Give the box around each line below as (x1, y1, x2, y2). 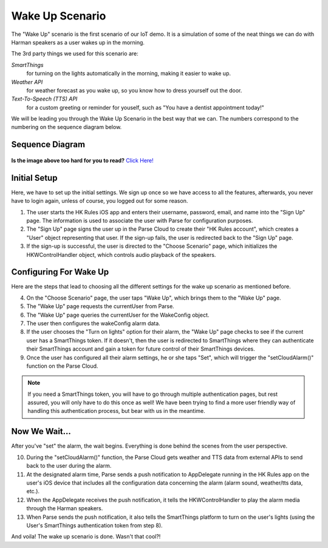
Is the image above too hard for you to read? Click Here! (11, 156, 154, 164)
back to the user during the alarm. (26, 462, 112, 469)
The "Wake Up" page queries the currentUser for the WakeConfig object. (26, 311, 210, 318)
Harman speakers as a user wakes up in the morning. (11, 38, 145, 46)
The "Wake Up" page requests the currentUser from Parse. (26, 303, 174, 310)
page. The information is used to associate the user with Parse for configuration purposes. (26, 217, 253, 224)
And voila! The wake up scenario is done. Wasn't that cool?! (11, 533, 161, 540)
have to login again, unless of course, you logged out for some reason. (11, 197, 188, 205)
